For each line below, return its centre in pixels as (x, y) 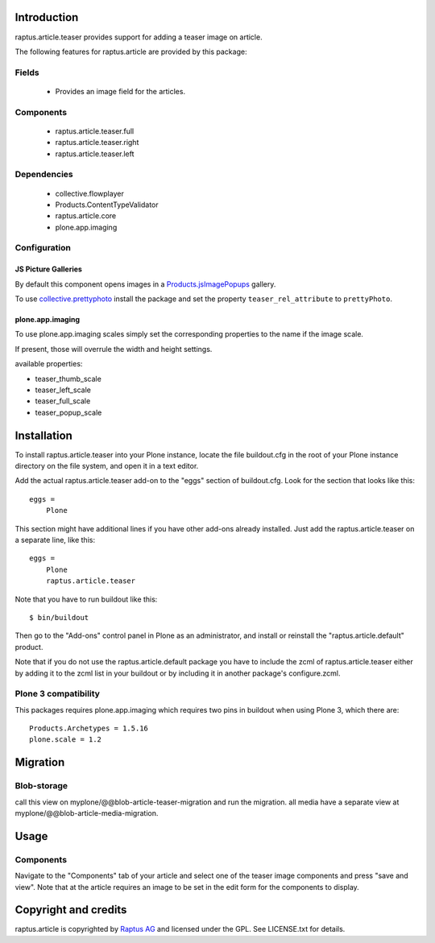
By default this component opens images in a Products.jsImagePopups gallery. (145, 284)
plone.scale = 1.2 (66, 740)
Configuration (43, 248)
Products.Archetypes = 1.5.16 (89, 728)
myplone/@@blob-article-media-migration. (87, 813)
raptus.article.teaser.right (97, 143)
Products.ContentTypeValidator (107, 205)
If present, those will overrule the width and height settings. (114, 349)
